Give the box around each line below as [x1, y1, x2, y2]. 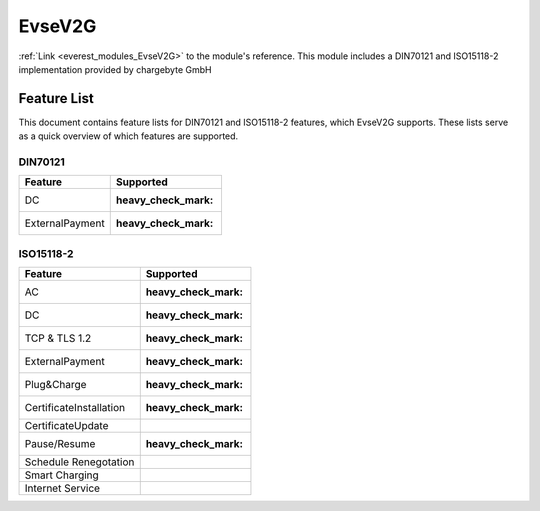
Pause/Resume [24, 437, 96, 451]
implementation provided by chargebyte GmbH [18, 63, 212, 75]
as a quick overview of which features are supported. [18, 130, 239, 142]
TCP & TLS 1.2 [24, 331, 92, 345]
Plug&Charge [24, 378, 87, 392]
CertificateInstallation [24, 401, 125, 415]
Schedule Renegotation [24, 455, 135, 469]
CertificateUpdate [24, 419, 109, 433]
